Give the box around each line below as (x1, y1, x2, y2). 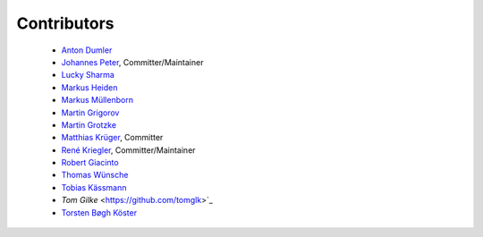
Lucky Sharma (61, 70, 115, 80)
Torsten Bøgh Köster (61, 207, 138, 218)
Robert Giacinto (61, 157, 120, 168)
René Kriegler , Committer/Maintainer (61, 144, 196, 156)
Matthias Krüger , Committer (61, 132, 164, 143)
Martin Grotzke (61, 119, 116, 130)
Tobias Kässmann (61, 182, 127, 192)
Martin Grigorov (61, 107, 120, 118)
